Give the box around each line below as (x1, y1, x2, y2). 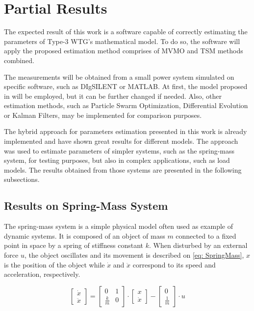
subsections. (4, 174, 40, 184)
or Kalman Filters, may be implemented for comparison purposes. (4, 110, 202, 120)
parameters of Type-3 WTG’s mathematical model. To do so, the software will (4, 36, 240, 46)
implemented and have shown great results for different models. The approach (4, 136, 238, 146)
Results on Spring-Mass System (4, 198, 168, 213)
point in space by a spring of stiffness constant (4, 240, 143, 250)
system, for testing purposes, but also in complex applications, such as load (4, 155, 230, 165)
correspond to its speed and (132, 259, 216, 269)
